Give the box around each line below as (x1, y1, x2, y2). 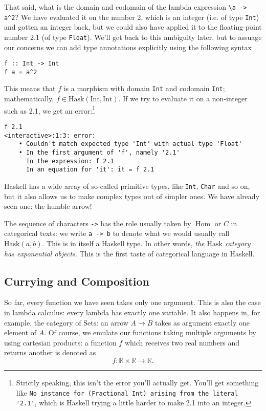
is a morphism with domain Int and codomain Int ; (63, 83, 225, 94)
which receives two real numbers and (124, 337, 240, 348)
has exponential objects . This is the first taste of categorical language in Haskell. (4, 248, 255, 258)
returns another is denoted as (4, 347, 96, 358)
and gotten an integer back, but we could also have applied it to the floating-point (4, 21, 262, 32)
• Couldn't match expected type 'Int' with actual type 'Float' (18, 140, 242, 148)
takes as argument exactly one (155, 317, 250, 328)
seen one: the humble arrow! (4, 201, 92, 211)
